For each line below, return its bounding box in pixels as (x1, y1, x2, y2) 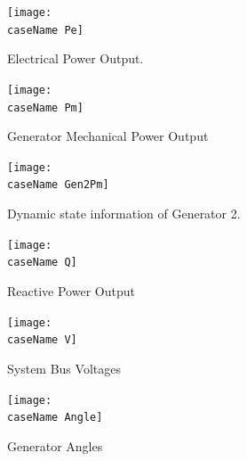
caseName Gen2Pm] (7, 178, 109, 192)
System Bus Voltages (7, 358, 121, 377)
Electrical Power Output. (7, 49, 144, 68)
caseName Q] (7, 256, 77, 269)
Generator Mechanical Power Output (7, 127, 209, 145)
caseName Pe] (7, 23, 84, 37)
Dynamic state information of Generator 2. (7, 204, 241, 223)
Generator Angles (7, 436, 103, 455)
